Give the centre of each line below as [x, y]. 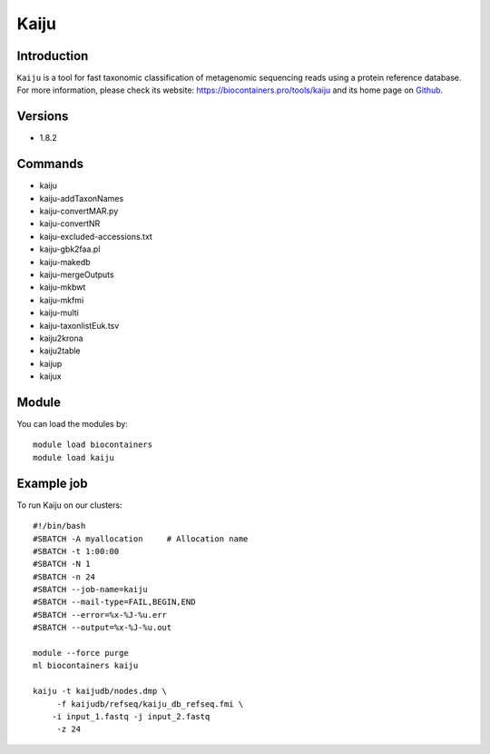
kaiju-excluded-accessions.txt [96, 236]
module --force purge [81, 653]
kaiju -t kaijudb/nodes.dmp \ [100, 691]
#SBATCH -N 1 [62, 564]
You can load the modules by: [73, 424]
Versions [43, 117]
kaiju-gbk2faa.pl [70, 249]
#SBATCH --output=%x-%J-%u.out [103, 628]
